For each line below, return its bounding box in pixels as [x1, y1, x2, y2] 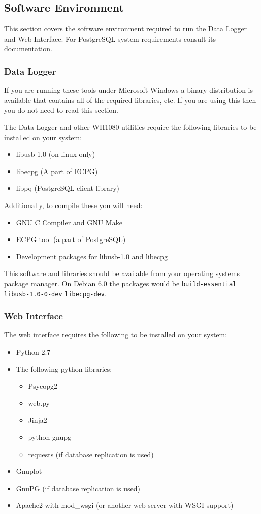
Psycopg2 [28, 381, 58, 391]
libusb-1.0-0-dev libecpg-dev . [4, 288, 107, 298]
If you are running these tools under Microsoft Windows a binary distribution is [4, 85, 253, 95]
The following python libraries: [16, 363, 112, 374]
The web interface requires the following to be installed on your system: [4, 329, 227, 340]
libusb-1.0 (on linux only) [16, 149, 95, 159]
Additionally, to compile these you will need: [4, 199, 143, 210]
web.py [28, 397, 50, 408]
